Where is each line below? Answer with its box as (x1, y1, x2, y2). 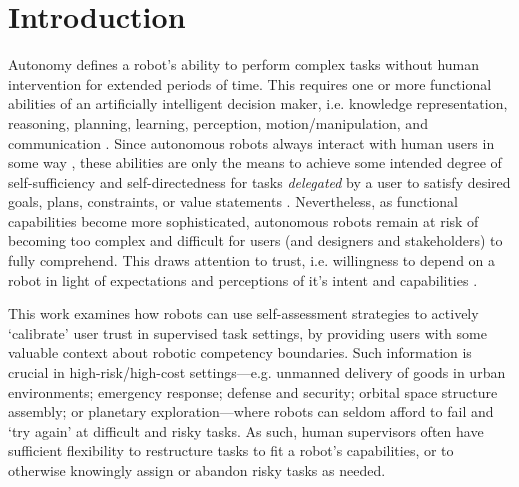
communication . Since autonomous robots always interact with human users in (8, 132, 495, 153)
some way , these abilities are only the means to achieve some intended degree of (8, 152, 502, 173)
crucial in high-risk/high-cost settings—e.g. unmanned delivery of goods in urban (8, 362, 506, 383)
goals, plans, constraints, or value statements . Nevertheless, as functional (8, 191, 458, 212)
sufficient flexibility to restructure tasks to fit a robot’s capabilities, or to (8, 440, 454, 461)
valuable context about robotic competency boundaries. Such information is (8, 342, 472, 363)
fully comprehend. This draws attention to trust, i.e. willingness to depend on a (8, 250, 496, 271)
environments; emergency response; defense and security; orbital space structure (8, 381, 498, 402)
